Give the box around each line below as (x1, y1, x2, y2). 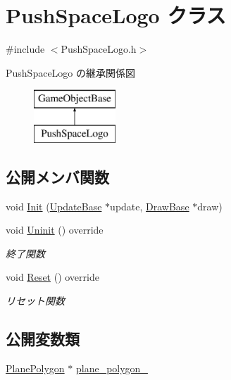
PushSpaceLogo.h (61, 42, 137, 56)
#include (6, 42, 45, 56)
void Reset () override (6, 270, 99, 284)
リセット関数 (6, 293, 65, 308)
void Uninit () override (6, 222, 104, 237)
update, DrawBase (110, 198, 189, 213)
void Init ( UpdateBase (6, 198, 102, 213)
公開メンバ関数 (6, 165, 109, 187)
